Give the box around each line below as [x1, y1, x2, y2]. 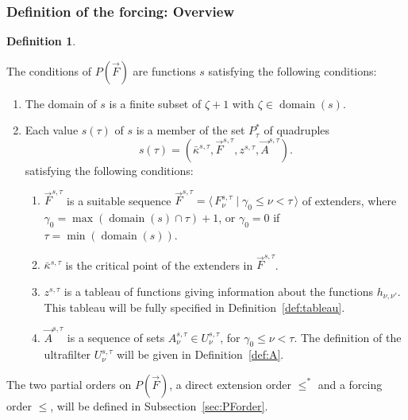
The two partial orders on [6, 375, 132, 392]
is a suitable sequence [67, 192, 171, 208]
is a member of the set [136, 122, 245, 138]
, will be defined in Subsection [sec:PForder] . [50, 397, 268, 414]
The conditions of [6, 62, 92, 79]
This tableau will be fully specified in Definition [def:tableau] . [44, 299, 345, 316]
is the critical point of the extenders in [65, 256, 253, 273]
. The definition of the [294, 329, 402, 345]
